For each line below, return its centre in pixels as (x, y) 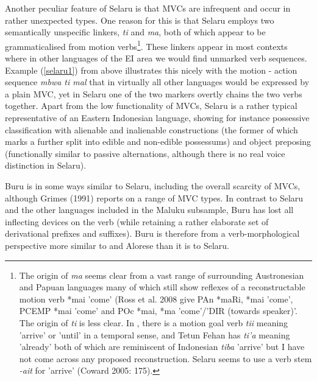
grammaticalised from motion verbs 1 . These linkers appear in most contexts (146, 45)
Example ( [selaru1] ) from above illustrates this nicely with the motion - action (151, 70)
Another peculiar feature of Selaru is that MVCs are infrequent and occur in (148, 8)
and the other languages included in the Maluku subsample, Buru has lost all (149, 210)
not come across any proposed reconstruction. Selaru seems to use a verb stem (166, 358)
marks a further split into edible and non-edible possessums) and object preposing (158, 142)
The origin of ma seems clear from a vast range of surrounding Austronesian (162, 275)
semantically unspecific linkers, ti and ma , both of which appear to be (135, 32)
